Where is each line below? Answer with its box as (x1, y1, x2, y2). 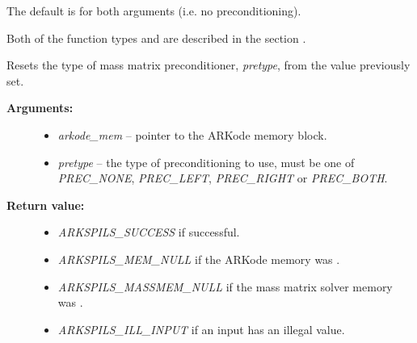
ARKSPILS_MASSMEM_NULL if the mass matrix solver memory (57, 278, 393, 295)
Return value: (6, 196, 85, 213)
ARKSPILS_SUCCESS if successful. (57, 224, 240, 241)
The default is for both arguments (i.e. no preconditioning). (6, 2, 301, 19)
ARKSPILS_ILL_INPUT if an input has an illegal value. (57, 320, 345, 337)
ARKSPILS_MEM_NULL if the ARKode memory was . (57, 250, 340, 267)
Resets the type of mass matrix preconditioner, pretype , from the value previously (6, 56, 411, 73)
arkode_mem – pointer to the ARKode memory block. (57, 126, 327, 143)
